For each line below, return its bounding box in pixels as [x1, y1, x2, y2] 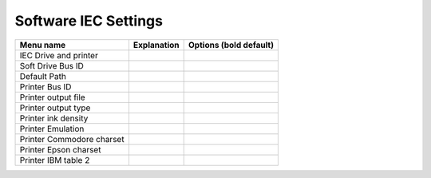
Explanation [132, 39, 180, 50]
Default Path [19, 70, 67, 81]
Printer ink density [19, 113, 89, 124]
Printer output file [19, 92, 85, 103]
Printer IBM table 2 [19, 154, 90, 165]
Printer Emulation [19, 123, 85, 134]
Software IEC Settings [14, 12, 164, 30]
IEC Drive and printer [19, 49, 99, 61]
